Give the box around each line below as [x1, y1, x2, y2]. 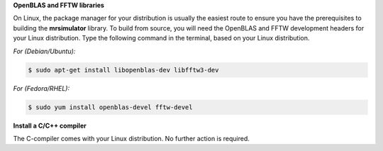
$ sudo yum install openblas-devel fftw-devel [28, 103, 193, 111]
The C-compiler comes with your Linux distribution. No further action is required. [13, 134, 250, 142]
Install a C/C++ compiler [13, 121, 87, 130]
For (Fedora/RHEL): [13, 84, 70, 92]
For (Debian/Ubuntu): [13, 47, 76, 55]
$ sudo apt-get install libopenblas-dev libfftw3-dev [28, 66, 219, 74]
